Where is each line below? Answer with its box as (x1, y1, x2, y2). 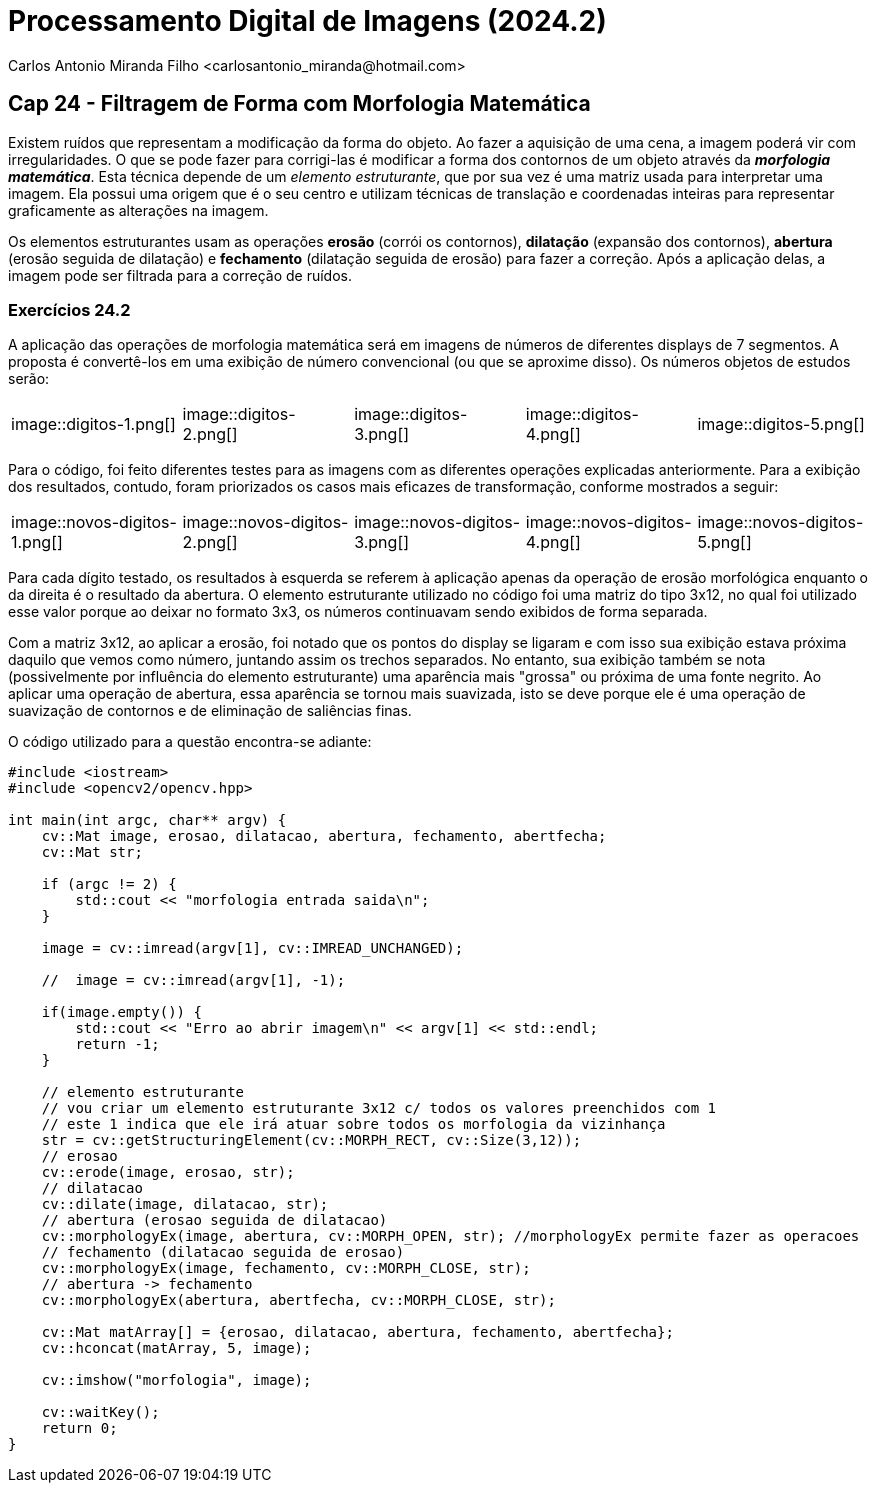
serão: (8, 370, 50, 388)
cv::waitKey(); (41, 1404, 160, 1421)
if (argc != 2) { (41, 876, 177, 893)
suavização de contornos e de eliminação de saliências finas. (8, 702, 412, 720)
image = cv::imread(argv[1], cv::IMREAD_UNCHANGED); (41, 940, 464, 957)
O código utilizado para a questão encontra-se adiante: (8, 733, 372, 751)
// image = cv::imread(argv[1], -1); (41, 972, 346, 989)
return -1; (75, 1036, 160, 1053)
